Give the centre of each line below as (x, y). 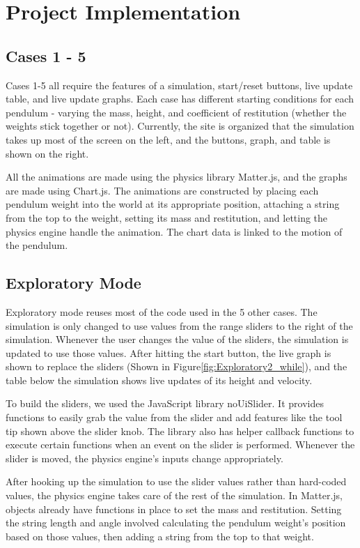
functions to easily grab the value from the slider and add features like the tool (174, 417)
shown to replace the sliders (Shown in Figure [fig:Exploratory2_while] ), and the (177, 366)
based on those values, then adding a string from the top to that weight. (160, 536)
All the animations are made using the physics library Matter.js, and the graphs (177, 177)
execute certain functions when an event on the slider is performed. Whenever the (180, 444)
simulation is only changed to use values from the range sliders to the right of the (179, 325)
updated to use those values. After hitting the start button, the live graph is (169, 352)
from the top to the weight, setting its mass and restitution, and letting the (167, 217)
